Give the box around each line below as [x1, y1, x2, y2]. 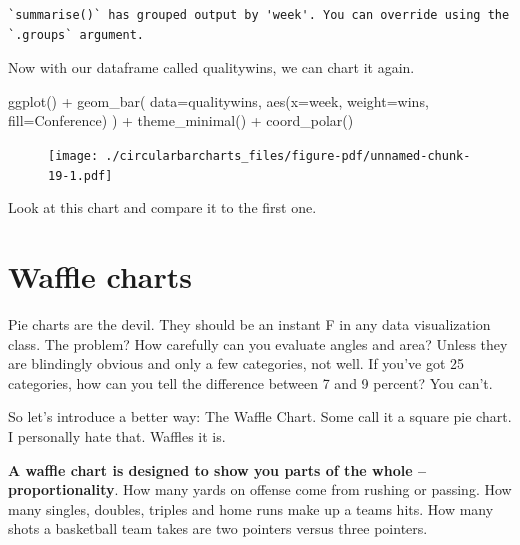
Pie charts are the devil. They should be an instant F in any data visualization [8, 314, 491, 334]
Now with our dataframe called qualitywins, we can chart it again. [8, 57, 415, 78]
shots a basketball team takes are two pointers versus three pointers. [8, 518, 428, 539]
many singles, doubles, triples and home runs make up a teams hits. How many [8, 498, 494, 519]
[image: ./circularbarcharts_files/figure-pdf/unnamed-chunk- [48, 148, 471, 163]
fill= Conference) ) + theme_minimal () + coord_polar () [8, 110, 354, 131]
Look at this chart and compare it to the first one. [8, 197, 317, 218]
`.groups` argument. [8, 27, 145, 42]
